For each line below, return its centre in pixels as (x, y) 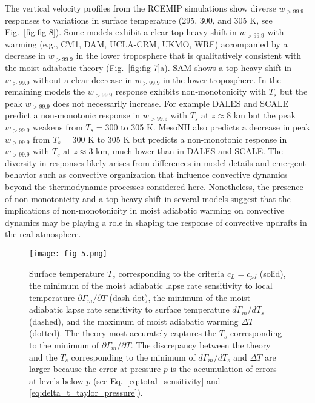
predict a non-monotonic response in (73, 115)
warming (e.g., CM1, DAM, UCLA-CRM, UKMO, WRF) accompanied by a (146, 43)
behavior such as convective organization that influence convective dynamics (146, 174)
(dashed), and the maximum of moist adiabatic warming (134, 321)
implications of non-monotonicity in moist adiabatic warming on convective (145, 210)
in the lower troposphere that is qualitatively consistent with (189, 56)
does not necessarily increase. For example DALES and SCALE (171, 103)
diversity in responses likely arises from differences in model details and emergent (156, 162)
